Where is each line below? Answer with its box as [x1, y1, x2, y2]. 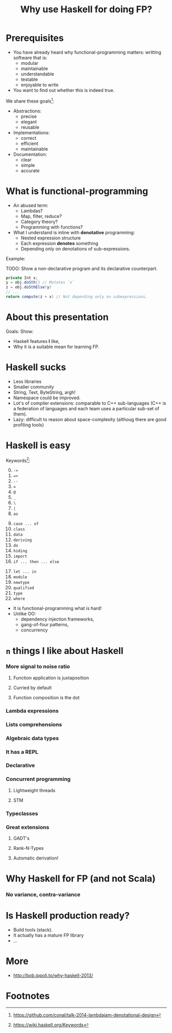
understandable [20, 70, 54, 77]
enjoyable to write [20, 82, 59, 88]
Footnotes [6, 990, 50, 1002]
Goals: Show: [6, 328, 34, 334]
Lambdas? [20, 208, 43, 214]
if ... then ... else [13, 559, 59, 564]
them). [13, 411, 28, 417]
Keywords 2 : [6, 456, 31, 463]
